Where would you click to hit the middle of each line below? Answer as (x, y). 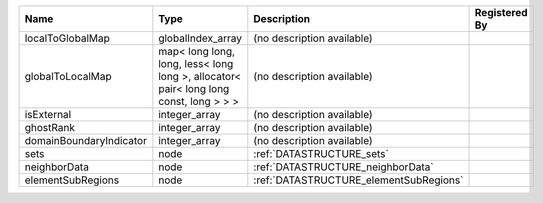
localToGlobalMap (67, 38)
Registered (501, 12)
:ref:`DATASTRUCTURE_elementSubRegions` (358, 180)
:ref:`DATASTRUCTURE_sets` (321, 153)
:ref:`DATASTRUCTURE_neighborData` (343, 167)
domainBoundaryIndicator (85, 140)
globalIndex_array (200, 38)
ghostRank (49, 127)
